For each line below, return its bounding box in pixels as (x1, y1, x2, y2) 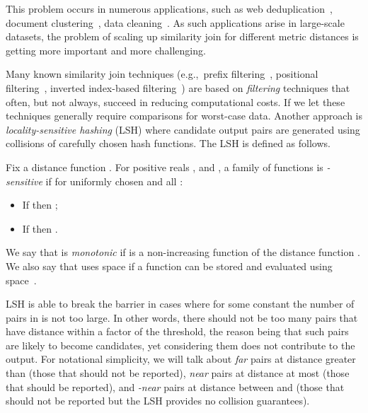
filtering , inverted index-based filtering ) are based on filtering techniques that (6, 80, 350, 95)
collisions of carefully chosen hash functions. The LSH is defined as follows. (6, 136, 330, 151)
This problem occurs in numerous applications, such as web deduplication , (6, 1, 333, 16)
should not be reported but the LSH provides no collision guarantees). (6, 393, 310, 408)
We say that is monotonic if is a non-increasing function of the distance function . (6, 245, 360, 260)
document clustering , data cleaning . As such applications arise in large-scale (6, 15, 345, 30)
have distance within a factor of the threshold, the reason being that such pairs (6, 324, 349, 339)
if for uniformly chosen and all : (45, 173, 183, 188)
